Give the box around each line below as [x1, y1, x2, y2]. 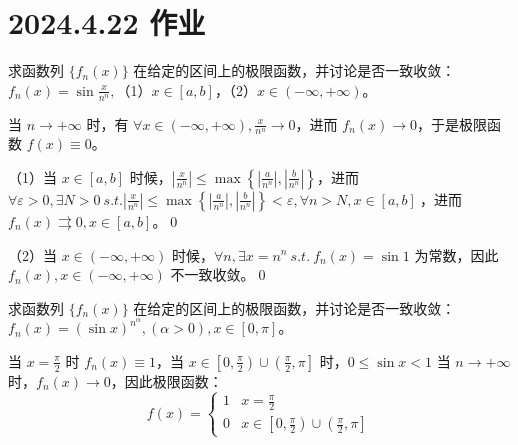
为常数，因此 [414, 244, 499, 265]
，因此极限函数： [110, 370, 223, 391]
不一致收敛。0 [170, 264, 266, 285]
